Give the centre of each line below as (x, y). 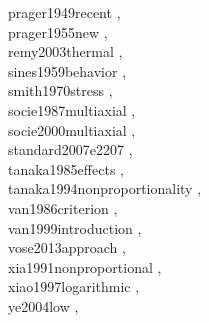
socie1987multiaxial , (72, 109)
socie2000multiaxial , (72, 129)
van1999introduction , (75, 227)
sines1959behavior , (67, 70)
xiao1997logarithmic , (74, 286)
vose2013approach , (67, 247)
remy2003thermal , (65, 51)
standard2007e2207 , (70, 149)
